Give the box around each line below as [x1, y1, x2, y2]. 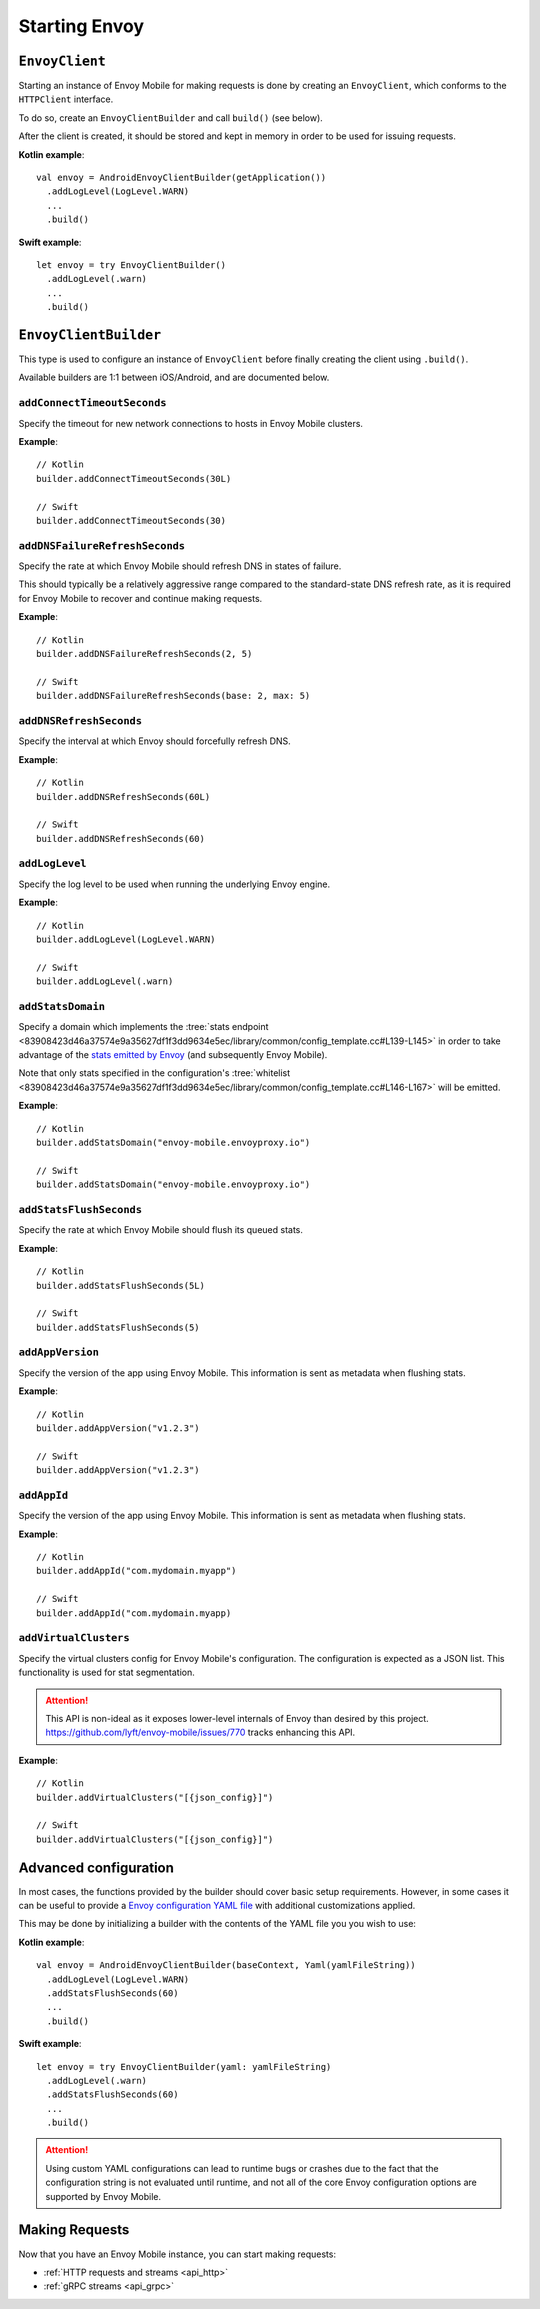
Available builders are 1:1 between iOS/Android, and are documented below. [18, 371, 330, 384]
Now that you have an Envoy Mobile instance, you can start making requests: [18, 2248, 337, 2260]
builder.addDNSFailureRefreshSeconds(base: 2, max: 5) [36, 690, 311, 702]
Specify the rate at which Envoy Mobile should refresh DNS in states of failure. [18, 560, 342, 572]
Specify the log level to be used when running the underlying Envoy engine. [18, 878, 331, 890]
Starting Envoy [18, 15, 145, 37]
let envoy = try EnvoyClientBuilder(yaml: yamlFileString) [36, 2061, 332, 2072]
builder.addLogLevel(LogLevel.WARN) [36, 933, 216, 945]
